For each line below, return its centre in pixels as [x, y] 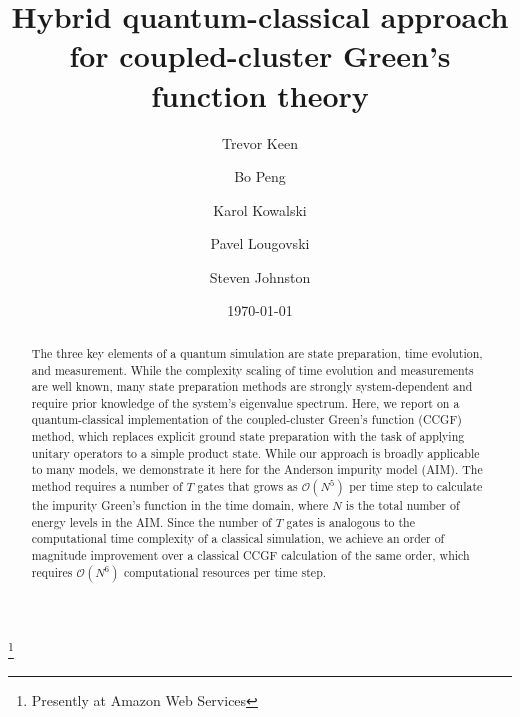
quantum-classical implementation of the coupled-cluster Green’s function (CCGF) [246, 419]
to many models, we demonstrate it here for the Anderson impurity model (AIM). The [257, 469]
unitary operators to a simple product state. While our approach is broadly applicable [255, 452]
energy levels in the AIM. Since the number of [151, 521]
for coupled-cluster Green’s [260, 55]
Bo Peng [260, 176]
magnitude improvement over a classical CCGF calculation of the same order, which [250, 555]
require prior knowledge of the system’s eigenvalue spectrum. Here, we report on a [245, 402]
